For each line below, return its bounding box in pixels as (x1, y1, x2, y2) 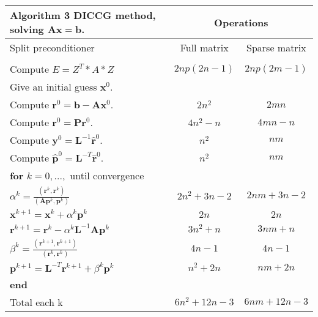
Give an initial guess (10, 80, 97, 94)
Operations (214, 15, 268, 29)
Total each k (10, 294, 63, 309)
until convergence (70, 168, 144, 182)
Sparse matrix (246, 40, 306, 54)
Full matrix (180, 40, 229, 54)
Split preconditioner (10, 40, 95, 54)
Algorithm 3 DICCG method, (10, 8, 156, 22)
